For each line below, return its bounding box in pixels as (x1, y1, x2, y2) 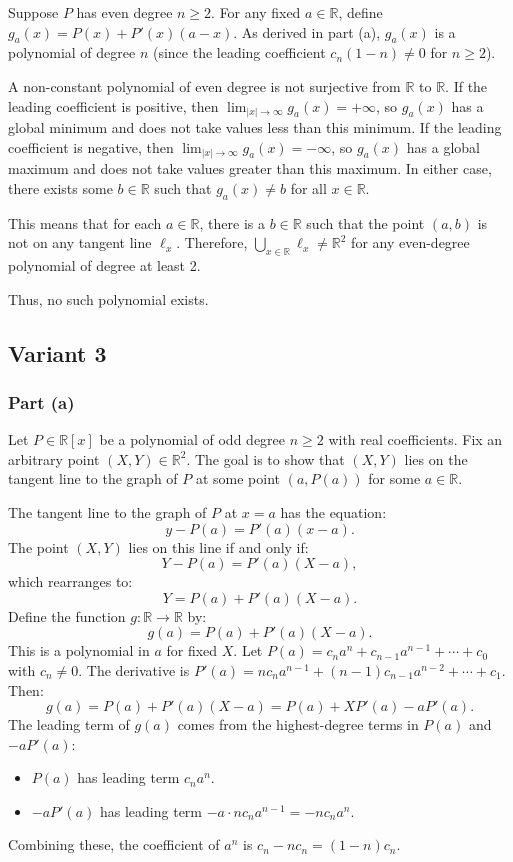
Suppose (8, 2, 59, 22)
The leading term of (8, 714, 130, 735)
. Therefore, (176, 232, 248, 253)
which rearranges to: (8, 571, 133, 592)
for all (290, 177, 327, 198)
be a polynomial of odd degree (99, 429, 286, 450)
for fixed (166, 640, 218, 661)
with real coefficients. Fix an (328, 429, 503, 450)
